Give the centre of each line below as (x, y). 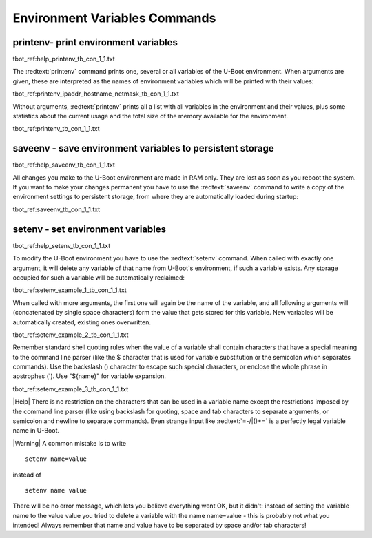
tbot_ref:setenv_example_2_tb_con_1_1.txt (71, 335)
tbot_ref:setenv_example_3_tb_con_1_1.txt (71, 389)
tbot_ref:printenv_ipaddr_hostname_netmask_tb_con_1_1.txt (96, 94)
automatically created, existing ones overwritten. (82, 322)
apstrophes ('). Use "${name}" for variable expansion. (90, 376)
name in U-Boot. (36, 431)
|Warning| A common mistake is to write (70, 443)
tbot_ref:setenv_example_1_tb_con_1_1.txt (70, 290)
